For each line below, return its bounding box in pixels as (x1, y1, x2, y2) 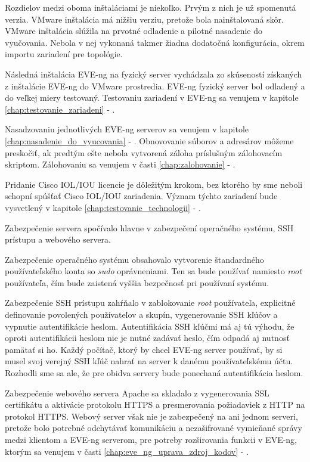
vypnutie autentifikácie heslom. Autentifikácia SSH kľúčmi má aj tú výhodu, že (5, 320, 294, 332)
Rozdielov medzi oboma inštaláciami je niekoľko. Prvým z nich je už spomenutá (5, 1, 296, 13)
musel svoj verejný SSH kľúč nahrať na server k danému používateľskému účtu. (5, 355, 293, 367)
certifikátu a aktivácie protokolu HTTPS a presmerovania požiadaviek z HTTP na (5, 398, 305, 411)
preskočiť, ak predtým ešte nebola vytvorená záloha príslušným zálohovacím (5, 146, 283, 159)
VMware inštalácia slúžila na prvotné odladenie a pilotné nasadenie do (5, 24, 262, 37)
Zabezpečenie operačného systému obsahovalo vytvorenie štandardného (5, 253, 264, 265)
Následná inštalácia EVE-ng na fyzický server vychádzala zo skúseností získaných (5, 67, 302, 80)
